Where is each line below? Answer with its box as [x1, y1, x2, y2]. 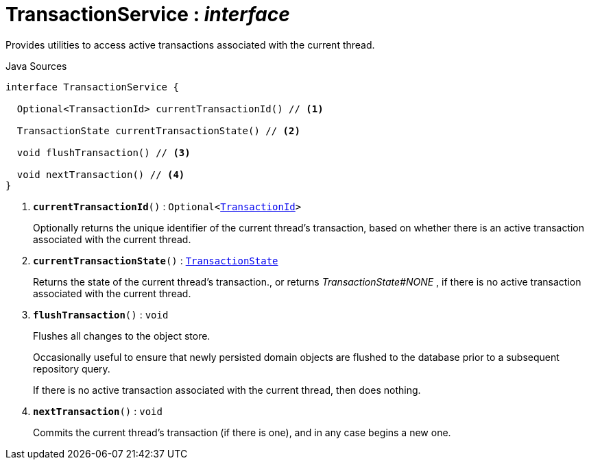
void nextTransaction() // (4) [16, 168, 185, 180]
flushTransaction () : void [33, 308, 169, 321]
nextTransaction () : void [33, 405, 163, 417]
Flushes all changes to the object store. [33, 329, 211, 342]
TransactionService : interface [5, 3, 290, 26]
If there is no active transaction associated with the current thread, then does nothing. [33, 384, 421, 396]
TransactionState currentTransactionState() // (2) [16, 125, 300, 136]
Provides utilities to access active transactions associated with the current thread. [5, 38, 375, 51]
